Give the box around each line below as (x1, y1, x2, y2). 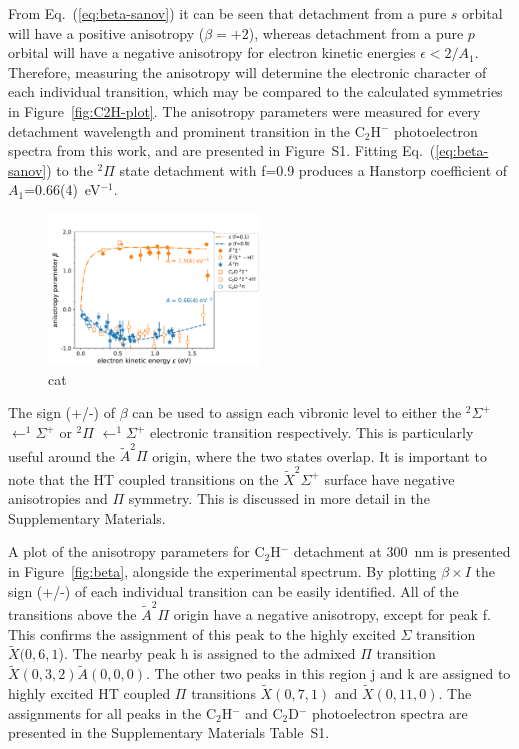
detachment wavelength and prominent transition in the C (8, 120, 365, 141)
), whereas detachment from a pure (248, 22, 464, 43)
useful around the (8, 445, 116, 466)
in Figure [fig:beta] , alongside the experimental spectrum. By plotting (8, 561, 437, 582)
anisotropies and (8, 488, 108, 509)
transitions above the (8, 603, 137, 624)
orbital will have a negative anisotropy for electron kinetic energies (8, 42, 416, 63)
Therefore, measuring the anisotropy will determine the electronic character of (8, 61, 487, 82)
